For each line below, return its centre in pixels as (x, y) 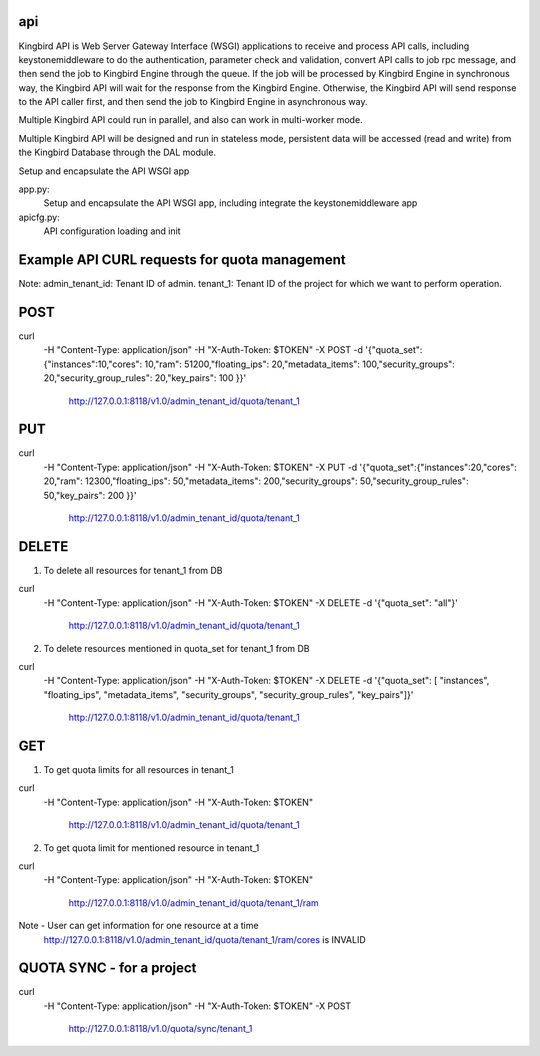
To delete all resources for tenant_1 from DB (133, 570)
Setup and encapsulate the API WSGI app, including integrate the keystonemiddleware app (230, 203)
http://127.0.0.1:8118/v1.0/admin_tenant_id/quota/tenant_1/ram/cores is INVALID (205, 939)
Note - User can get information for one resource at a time (138, 926)
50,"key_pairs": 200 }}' (90, 495)
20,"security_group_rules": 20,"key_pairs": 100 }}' (145, 378)
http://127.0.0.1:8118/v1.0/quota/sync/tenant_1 (160, 1029)
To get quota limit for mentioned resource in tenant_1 (151, 847)
